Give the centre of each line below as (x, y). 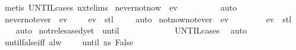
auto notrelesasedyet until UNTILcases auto (131, 30)
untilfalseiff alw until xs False (69, 41)
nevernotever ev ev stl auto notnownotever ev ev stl (148, 19)
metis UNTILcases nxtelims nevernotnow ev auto (121, 7)
